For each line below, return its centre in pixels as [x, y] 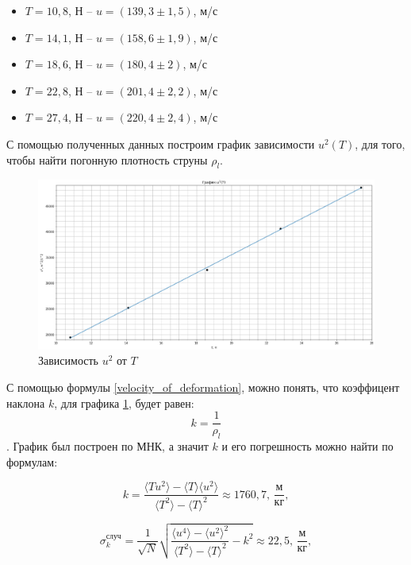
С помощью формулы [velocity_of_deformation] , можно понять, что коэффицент [203, 387]
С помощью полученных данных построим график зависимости [161, 143]
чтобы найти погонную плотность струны [107, 159]
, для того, [380, 143]
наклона [26, 402]
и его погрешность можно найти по [307, 446]
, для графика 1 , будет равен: [124, 402]
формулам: [32, 461]
